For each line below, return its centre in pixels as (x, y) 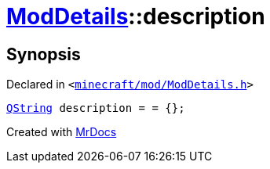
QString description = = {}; (96, 108)
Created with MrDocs (62, 132)
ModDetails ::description (136, 16)
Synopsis (44, 54)
